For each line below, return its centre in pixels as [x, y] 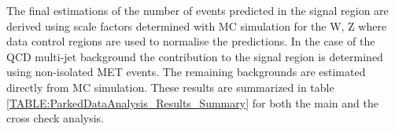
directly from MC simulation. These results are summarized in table [170, 87]
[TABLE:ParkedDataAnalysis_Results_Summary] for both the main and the [192, 102]
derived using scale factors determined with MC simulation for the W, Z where [197, 25]
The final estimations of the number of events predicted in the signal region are [197, 10]
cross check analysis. [55, 118]
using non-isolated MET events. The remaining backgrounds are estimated [186, 72]
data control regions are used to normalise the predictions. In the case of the [191, 41]
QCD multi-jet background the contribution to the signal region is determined [195, 56]
